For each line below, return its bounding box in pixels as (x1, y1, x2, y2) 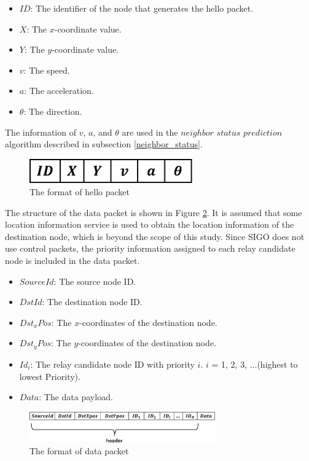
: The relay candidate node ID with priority (30, 357, 195, 370)
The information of (5, 125, 76, 138)
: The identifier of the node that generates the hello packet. (30, 2, 254, 14)
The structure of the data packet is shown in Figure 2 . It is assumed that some (5, 206, 302, 219)
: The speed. (23, 63, 70, 76)
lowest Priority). (19, 370, 80, 382)
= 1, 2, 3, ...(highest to (211, 357, 298, 370)
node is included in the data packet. (5, 254, 140, 267)
